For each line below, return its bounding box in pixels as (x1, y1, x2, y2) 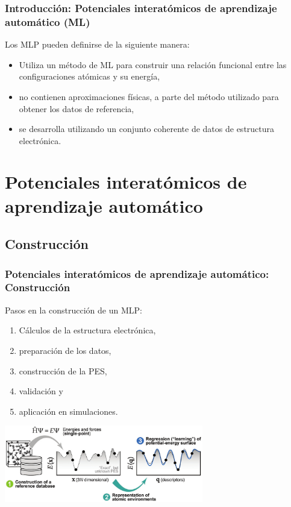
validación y (19, 385, 63, 397)
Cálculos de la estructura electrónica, (19, 324, 156, 336)
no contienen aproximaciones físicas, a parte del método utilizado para (19, 90, 279, 102)
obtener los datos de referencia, (19, 102, 134, 115)
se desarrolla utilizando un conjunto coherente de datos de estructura (19, 122, 275, 135)
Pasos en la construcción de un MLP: (5, 303, 142, 316)
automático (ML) (5, 14, 90, 29)
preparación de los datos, (19, 344, 111, 356)
